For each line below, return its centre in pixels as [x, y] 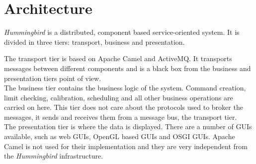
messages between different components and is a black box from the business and [128, 68]
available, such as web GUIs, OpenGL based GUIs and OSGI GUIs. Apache [120, 136]
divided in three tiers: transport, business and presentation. [94, 41]
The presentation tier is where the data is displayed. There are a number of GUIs [128, 126]
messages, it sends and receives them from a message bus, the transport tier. [121, 117]
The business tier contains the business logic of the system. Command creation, [125, 88]
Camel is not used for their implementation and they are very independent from [126, 146]
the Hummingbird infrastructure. [54, 156]
